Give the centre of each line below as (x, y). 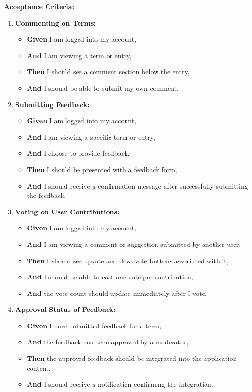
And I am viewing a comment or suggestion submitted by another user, (134, 244)
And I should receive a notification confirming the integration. (120, 384)
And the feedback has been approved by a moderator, (108, 342)
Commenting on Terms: (55, 23)
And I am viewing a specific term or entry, (91, 137)
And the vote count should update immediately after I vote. (117, 293)
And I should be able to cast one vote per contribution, (110, 277)
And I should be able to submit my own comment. (103, 88)
